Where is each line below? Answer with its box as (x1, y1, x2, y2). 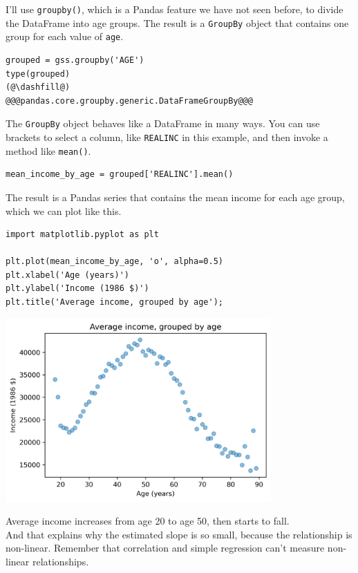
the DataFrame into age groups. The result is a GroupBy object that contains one (6, 15, 349, 30)
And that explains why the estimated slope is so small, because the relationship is (6, 527, 352, 541)
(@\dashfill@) (6, 82, 70, 93)
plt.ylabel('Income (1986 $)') (6, 283, 149, 294)
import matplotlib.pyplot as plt (6, 229, 159, 240)
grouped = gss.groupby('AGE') (6, 55, 144, 65)
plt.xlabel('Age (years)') (6, 270, 129, 280)
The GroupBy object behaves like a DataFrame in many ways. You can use (6, 116, 320, 131)
